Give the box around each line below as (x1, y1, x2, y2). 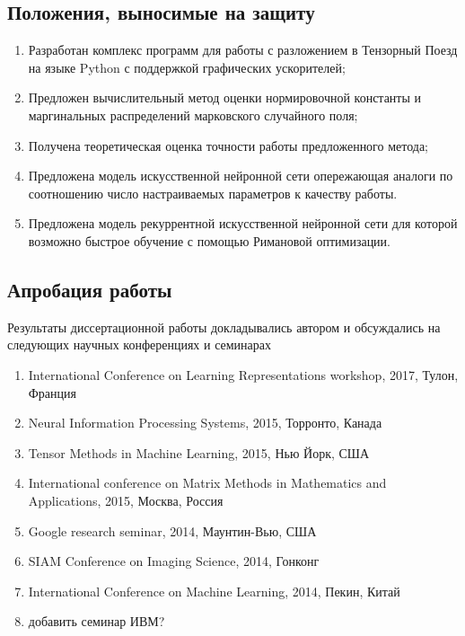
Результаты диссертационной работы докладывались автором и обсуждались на (7, 317, 441, 336)
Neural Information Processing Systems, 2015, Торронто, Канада (28, 413, 382, 432)
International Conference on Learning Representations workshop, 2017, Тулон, (28, 365, 459, 384)
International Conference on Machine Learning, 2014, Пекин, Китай (28, 581, 400, 600)
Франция (28, 383, 76, 402)
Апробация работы (7, 275, 172, 303)
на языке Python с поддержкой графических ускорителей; (28, 57, 346, 76)
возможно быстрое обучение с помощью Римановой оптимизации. (28, 231, 390, 250)
